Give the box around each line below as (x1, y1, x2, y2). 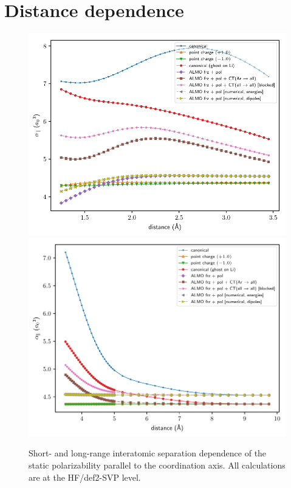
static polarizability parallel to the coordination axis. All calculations (29, 458, 286, 471)
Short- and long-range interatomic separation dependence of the (29, 447, 267, 459)
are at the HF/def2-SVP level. (29, 470, 141, 483)
